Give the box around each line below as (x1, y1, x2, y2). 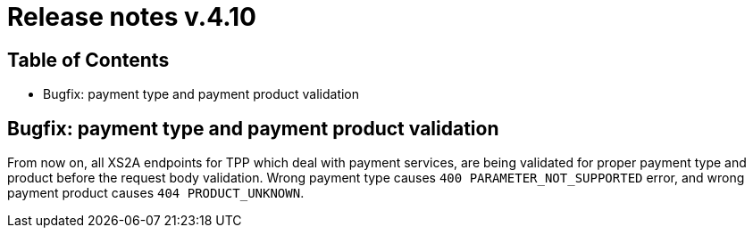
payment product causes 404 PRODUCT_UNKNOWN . (7, 185, 305, 201)
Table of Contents (7, 48, 170, 71)
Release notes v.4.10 (7, 2, 256, 32)
